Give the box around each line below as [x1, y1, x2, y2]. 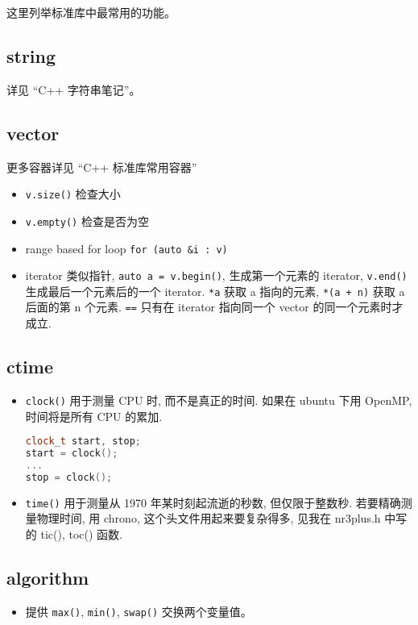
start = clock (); [25, 448, 118, 460]
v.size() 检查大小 [25, 185, 121, 202]
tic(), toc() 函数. [40, 525, 122, 542]
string [6, 43, 56, 68]
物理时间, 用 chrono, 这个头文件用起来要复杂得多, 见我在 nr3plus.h [36, 510, 381, 527]
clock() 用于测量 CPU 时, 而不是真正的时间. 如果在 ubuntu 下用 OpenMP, [25, 391, 412, 408]
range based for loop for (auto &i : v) [25, 240, 228, 256]
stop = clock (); [25, 471, 113, 483]
